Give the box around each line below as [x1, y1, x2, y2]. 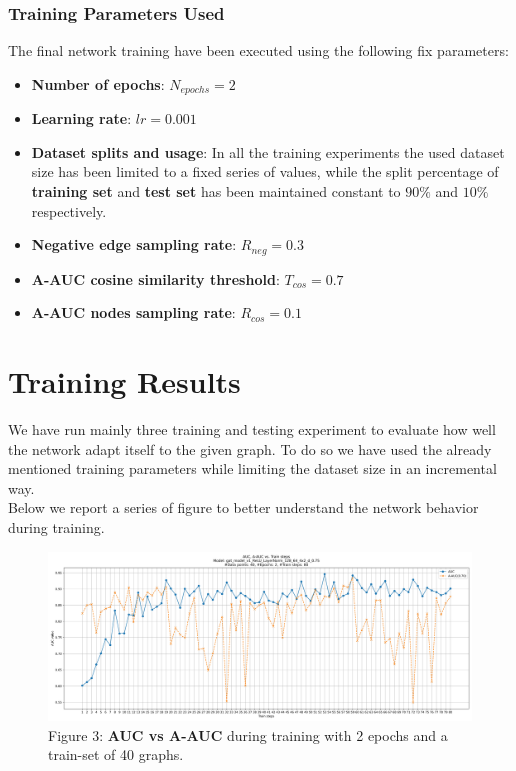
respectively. [31, 200, 107, 221]
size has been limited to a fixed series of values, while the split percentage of [31, 161, 499, 182]
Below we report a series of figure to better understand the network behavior [8, 497, 479, 518]
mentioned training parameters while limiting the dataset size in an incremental [8, 458, 497, 479]
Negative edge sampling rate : [31, 234, 237, 255]
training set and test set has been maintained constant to [31, 181, 401, 202]
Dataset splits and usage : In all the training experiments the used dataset [31, 141, 505, 162]
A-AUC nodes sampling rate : [31, 302, 236, 323]
